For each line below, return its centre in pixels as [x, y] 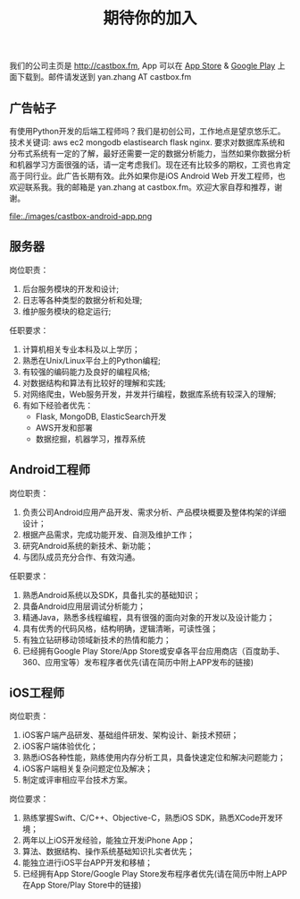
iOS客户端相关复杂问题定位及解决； [87, 769]
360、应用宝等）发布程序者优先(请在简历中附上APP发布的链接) [138, 662]
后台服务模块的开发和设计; [71, 288]
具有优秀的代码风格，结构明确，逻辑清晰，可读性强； [120, 629]
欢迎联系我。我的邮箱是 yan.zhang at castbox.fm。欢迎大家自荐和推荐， [142, 187]
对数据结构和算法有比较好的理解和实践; [94, 382]
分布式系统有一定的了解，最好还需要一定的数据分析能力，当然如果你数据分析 [150, 154]
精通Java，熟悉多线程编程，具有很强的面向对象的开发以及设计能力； [148, 617]
